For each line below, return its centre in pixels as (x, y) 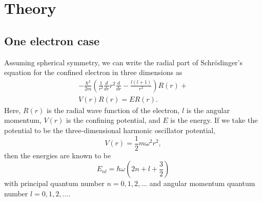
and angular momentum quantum (202, 183)
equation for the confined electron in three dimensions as (93, 72)
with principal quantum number (54, 183)
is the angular (208, 110)
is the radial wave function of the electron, (113, 110)
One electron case (52, 40)
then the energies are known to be (58, 155)
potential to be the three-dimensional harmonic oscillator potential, (110, 130)
